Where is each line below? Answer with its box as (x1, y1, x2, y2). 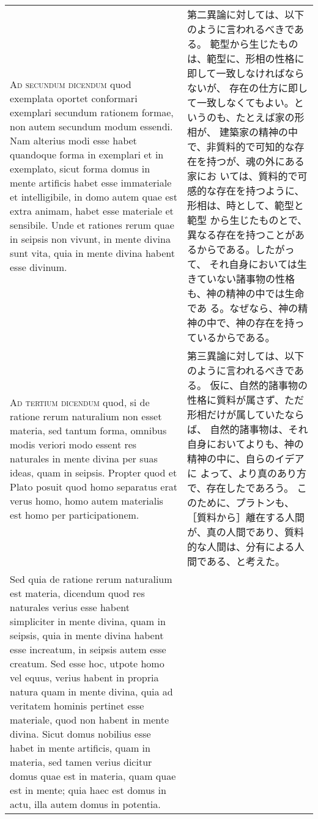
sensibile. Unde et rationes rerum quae (10, 218, 174, 232)
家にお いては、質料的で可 (187, 169, 308, 183)
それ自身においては (209, 257, 297, 271)
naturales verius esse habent (10, 600, 130, 614)
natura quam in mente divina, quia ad (10, 684, 173, 699)
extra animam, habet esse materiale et (10, 204, 174, 218)
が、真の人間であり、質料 (187, 525, 304, 539)
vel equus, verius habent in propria (10, 670, 159, 684)
